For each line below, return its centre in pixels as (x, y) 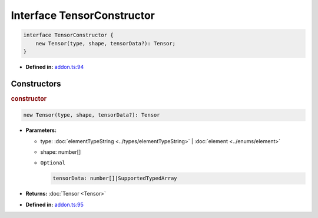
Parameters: (41, 130)
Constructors (36, 83)
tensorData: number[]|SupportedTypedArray (115, 179)
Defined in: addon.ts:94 (55, 67)
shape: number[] (61, 152)
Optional (53, 163)
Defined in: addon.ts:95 (54, 204)
